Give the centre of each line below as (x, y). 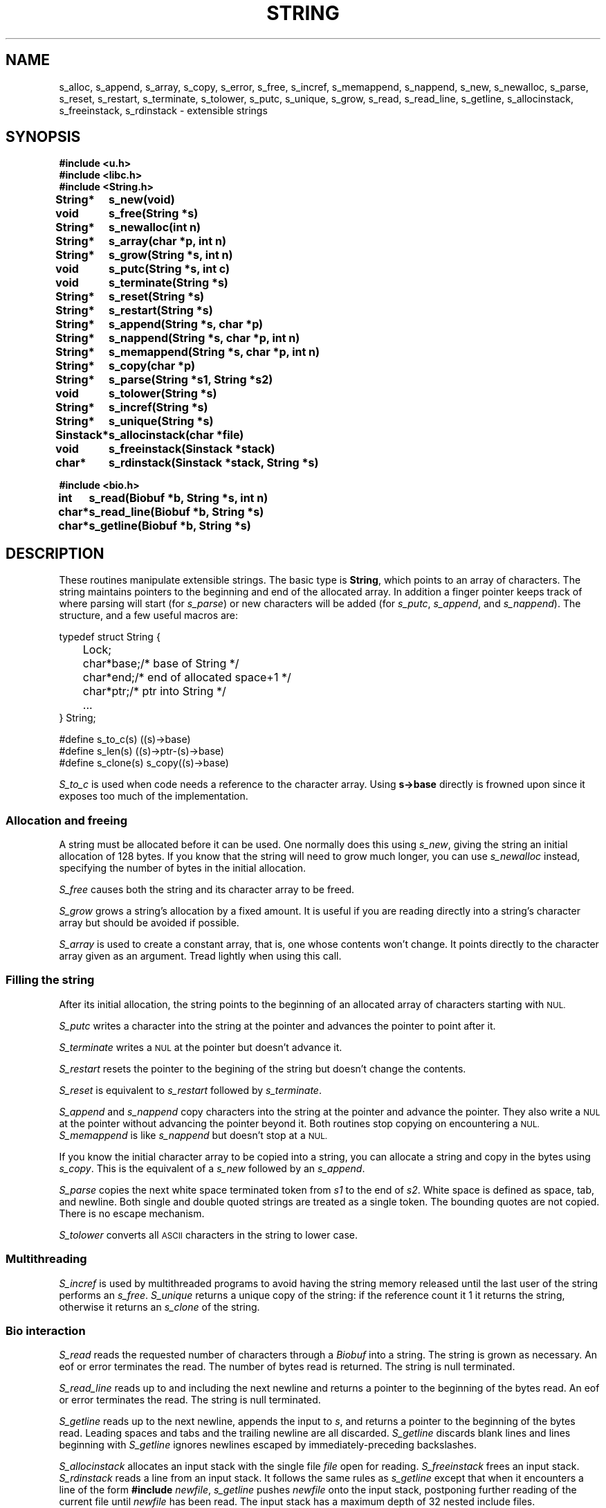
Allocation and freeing (66, 820)
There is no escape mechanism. (132, 1213)
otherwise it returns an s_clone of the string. (159, 1307)
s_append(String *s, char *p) (186, 324)
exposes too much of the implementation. (154, 796)
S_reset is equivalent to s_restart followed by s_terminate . (190, 1090)
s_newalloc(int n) (155, 227)
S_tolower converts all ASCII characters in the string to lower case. (208, 1235)
